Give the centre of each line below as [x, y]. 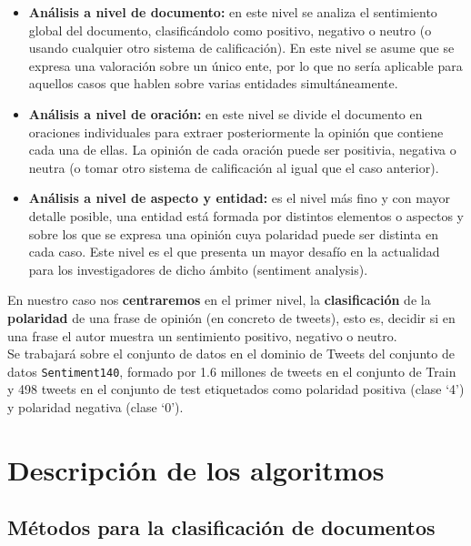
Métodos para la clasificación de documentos [221, 527]
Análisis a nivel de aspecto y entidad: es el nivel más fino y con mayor [239, 198]
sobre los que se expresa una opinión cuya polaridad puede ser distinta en [233, 233]
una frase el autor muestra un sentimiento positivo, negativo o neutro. [202, 335]
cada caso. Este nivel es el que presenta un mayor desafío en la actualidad [234, 252]
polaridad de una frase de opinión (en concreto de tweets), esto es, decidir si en [231, 317]
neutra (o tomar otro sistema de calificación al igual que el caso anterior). [234, 167]
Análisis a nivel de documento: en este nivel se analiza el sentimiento [233, 12]
